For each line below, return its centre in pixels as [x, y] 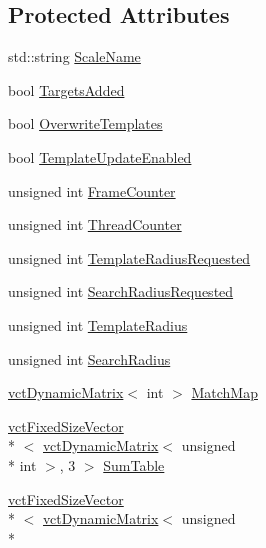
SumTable [134, 464]
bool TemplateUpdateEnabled [100, 156]
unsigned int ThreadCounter [95, 224]
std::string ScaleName [74, 56]
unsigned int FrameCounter [92, 190]
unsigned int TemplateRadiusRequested [129, 257]
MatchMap [224, 392]
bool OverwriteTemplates [85, 123]
